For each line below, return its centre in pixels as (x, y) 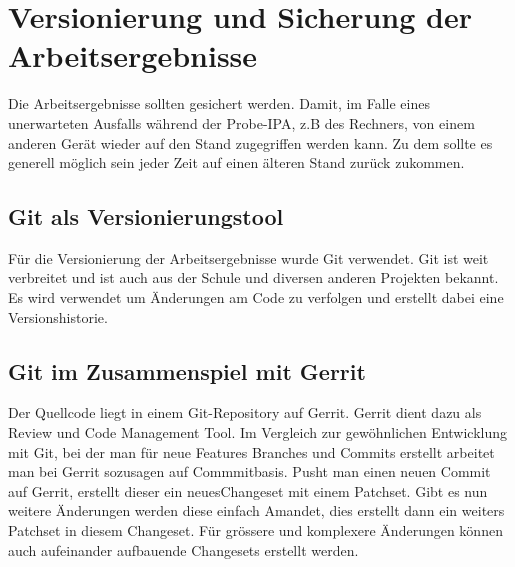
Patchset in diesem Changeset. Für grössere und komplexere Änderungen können (255, 530)
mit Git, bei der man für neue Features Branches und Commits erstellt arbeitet (251, 451)
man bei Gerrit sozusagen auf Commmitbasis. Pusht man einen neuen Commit (249, 471)
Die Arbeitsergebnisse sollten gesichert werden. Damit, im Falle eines (219, 103)
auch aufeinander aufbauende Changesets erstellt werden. (183, 549)
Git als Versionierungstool (146, 216)
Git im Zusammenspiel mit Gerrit (187, 370)
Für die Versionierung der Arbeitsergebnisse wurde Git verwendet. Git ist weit (248, 257)
